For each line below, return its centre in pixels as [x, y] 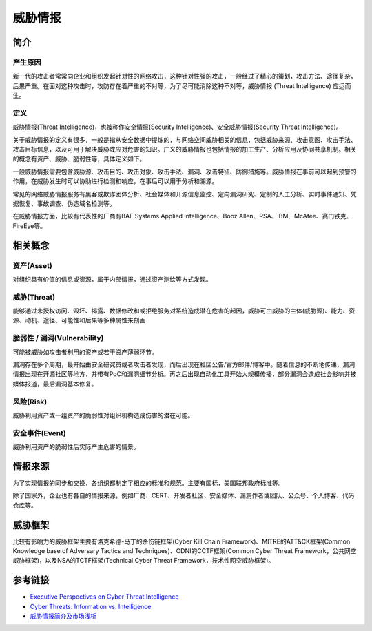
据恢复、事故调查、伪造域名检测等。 [64, 203]
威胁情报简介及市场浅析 [63, 616]
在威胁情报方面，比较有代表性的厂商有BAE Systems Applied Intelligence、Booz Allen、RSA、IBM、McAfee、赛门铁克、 [183, 216]
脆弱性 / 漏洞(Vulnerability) [58, 338]
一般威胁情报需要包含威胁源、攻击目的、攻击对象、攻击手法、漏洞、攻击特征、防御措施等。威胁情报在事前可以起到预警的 [185, 172]
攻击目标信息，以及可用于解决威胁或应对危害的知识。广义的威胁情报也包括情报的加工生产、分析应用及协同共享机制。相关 [185, 149]
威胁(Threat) [34, 297]
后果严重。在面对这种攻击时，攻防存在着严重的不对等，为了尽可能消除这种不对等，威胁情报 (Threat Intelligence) [172, 85]
